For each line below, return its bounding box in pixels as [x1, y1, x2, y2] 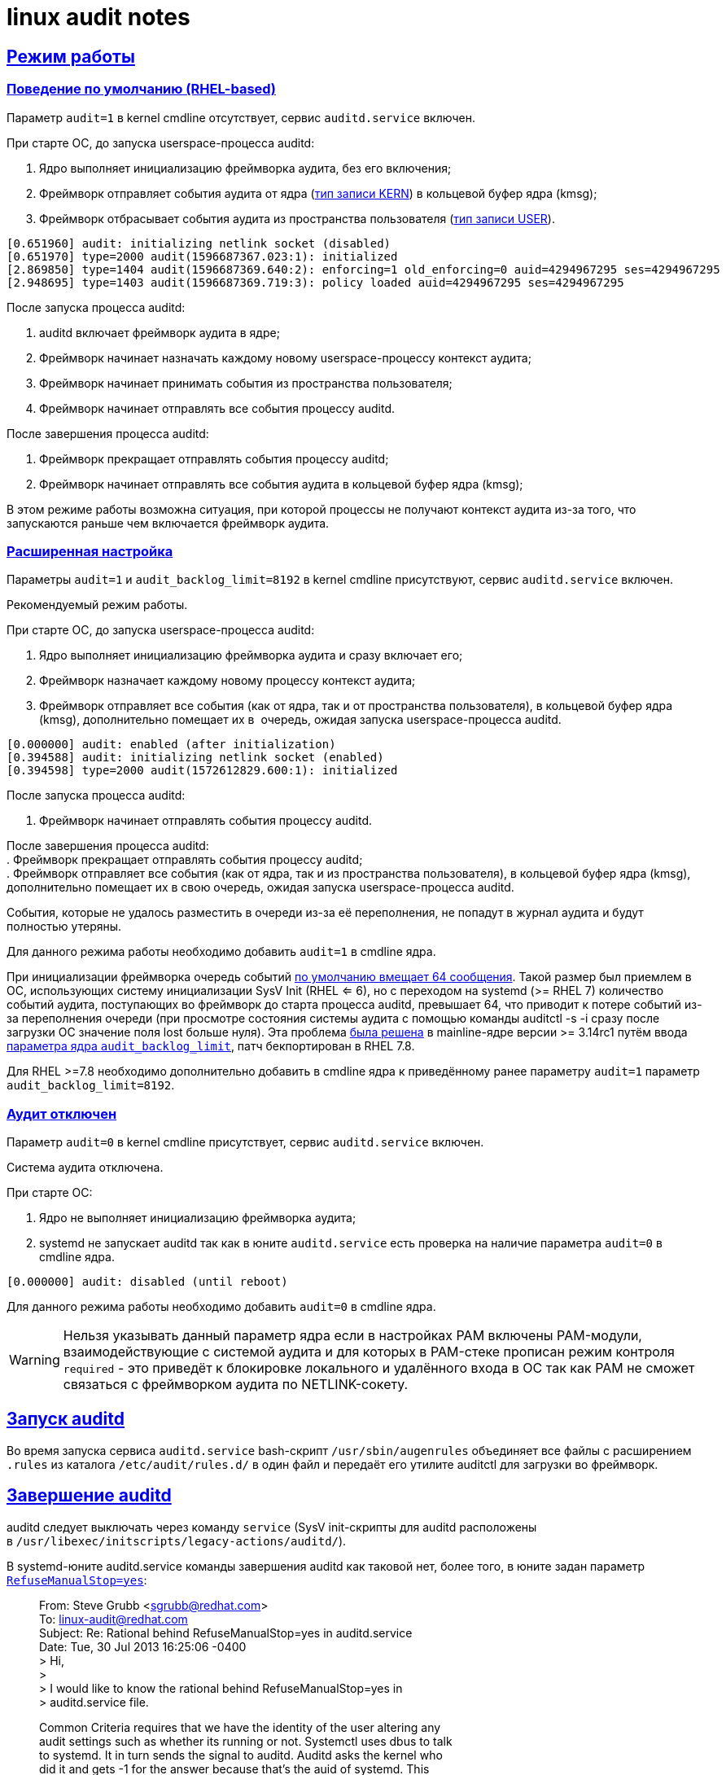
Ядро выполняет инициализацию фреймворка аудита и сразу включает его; [39, 648, 463, 663]
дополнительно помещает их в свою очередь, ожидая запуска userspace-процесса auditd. [7, 880, 514, 895]
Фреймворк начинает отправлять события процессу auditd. [39, 813, 373, 828]
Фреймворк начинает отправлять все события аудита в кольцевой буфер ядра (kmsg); [39, 476, 523, 491]
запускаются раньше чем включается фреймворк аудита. [7, 515, 330, 530]
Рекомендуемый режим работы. [7, 598, 188, 612]
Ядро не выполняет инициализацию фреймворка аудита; [39, 1211, 356, 1225]
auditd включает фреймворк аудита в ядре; [39, 325, 280, 340]
